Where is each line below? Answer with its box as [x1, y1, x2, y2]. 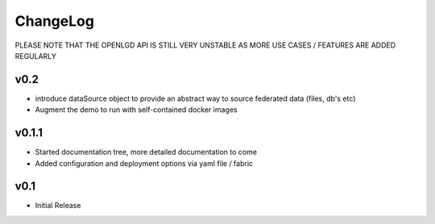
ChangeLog [14, 12, 94, 30]
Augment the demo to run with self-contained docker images [35, 105, 238, 114]
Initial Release [35, 201, 81, 210]
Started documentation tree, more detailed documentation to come [35, 147, 258, 157]
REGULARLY [14, 51, 56, 60]
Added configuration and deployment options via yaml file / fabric [35, 158, 254, 168]
